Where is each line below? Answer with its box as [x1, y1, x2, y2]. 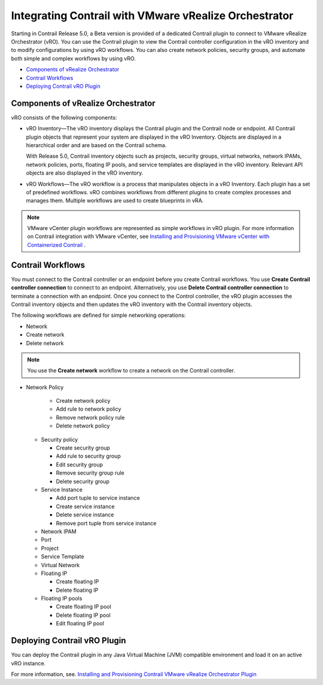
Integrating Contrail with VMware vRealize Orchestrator [11, 9, 294, 22]
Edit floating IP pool [56, 620, 105, 627]
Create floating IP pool [56, 603, 112, 610]
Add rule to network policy [56, 405, 121, 412]
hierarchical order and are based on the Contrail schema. [26, 141, 167, 149]
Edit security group [56, 461, 103, 468]
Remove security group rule [56, 469, 125, 476]
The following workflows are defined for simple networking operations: [11, 311, 186, 319]
